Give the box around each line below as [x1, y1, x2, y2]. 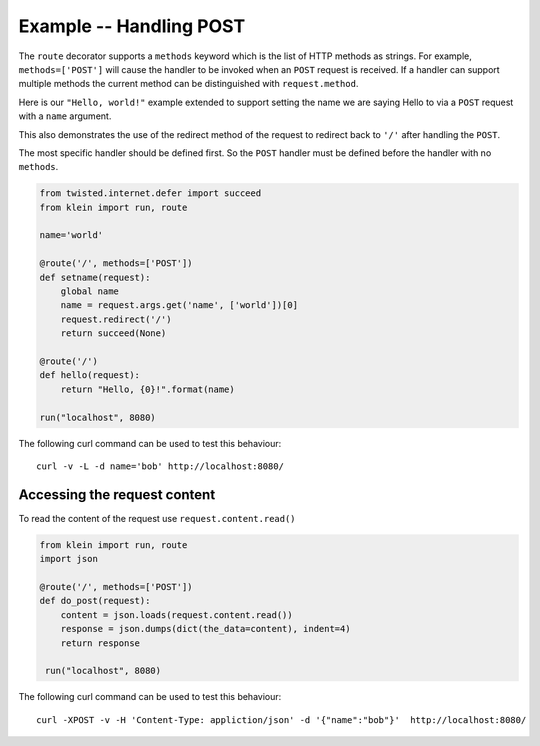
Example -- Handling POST [18, 15, 246, 37]
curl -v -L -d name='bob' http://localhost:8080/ [36, 460, 285, 472]
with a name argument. [18, 110, 112, 122]
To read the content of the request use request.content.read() [18, 512, 296, 524]
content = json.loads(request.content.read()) [60, 609, 294, 620]
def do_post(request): [39, 595, 151, 607]
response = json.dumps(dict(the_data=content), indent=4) [60, 623, 351, 635]
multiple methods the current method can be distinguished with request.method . [18, 78, 359, 90]
